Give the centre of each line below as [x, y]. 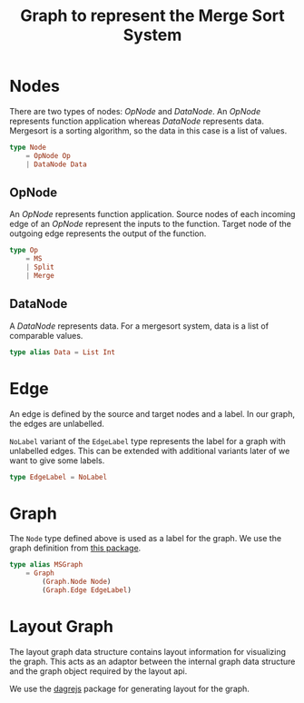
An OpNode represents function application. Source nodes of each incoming [152, 214]
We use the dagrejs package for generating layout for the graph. [129, 688]
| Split [40, 267]
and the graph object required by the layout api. [98, 671]
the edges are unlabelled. [57, 423]
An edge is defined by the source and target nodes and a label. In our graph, [152, 413]
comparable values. [46, 335]
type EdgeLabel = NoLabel [58, 477]
